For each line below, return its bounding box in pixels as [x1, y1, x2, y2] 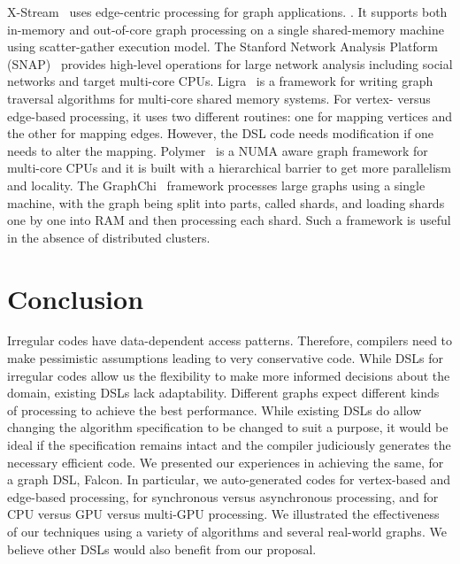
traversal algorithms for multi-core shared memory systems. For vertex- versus [7, 89, 431, 107]
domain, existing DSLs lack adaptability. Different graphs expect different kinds [7, 383, 440, 402]
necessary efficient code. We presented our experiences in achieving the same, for [7, 452, 444, 471]
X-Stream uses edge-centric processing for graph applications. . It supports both [7, 3, 448, 20]
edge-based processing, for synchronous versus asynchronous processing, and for [7, 487, 439, 506]
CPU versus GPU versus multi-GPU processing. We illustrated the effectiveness [7, 505, 440, 523]
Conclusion [7, 280, 144, 316]
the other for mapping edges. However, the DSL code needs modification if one [7, 124, 434, 143]
